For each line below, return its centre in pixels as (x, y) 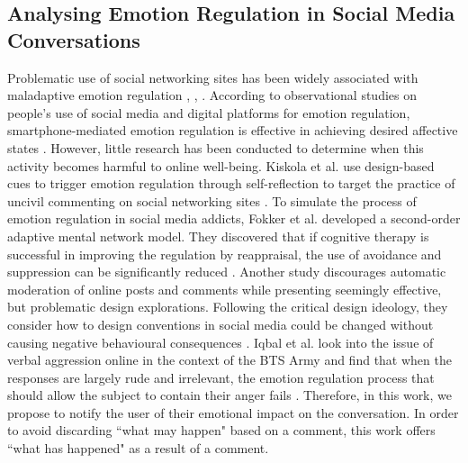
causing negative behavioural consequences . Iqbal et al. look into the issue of (220, 342)
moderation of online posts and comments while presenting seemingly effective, (225, 289)
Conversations (74, 39)
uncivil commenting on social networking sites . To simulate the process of (212, 200)
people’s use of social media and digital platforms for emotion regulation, (209, 112)
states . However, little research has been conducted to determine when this (216, 147)
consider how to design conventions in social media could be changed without (220, 324)
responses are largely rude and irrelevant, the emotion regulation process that (221, 377)
